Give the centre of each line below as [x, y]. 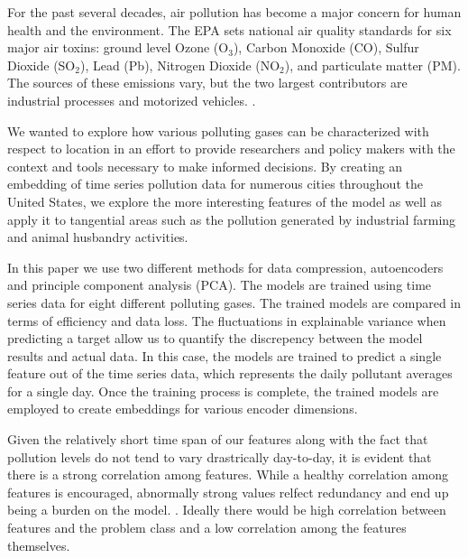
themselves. [39, 545]
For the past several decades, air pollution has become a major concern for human [234, 12]
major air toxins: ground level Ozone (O [118, 47]
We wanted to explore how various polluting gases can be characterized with [218, 130]
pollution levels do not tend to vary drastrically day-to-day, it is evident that [220, 456]
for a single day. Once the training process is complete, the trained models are [223, 391]
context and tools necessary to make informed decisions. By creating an [205, 166]
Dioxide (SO [41, 65]
